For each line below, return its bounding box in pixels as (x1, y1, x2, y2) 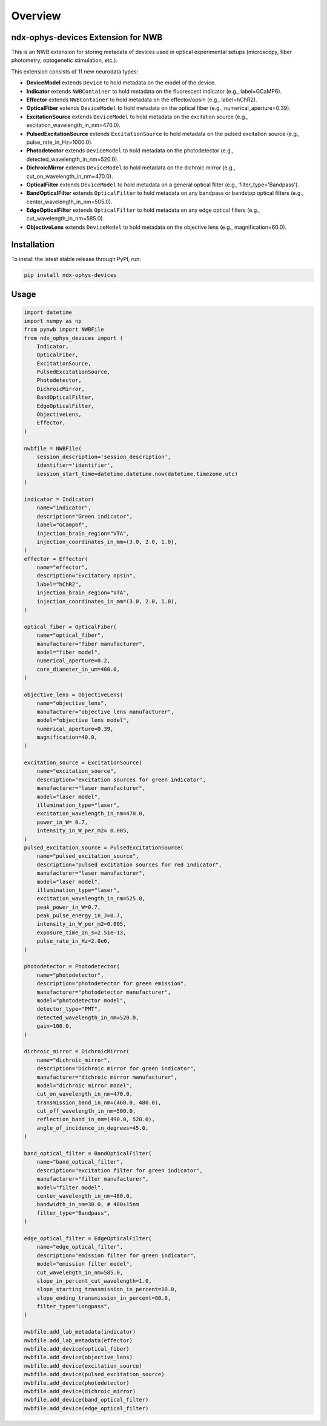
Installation (11, 239, 54, 250)
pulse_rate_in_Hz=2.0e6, (36, 938, 111, 945)
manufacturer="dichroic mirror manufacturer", (36, 1073, 178, 1081)
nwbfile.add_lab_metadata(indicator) (24, 1328, 136, 1336)
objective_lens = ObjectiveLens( (24, 691, 124, 698)
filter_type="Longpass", (36, 1303, 111, 1310)
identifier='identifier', (36, 462, 114, 469)
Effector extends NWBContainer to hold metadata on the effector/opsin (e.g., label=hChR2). (26, 96, 257, 103)
